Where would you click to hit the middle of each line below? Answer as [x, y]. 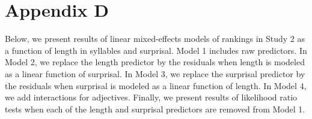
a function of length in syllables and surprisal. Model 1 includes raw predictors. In [156, 50]
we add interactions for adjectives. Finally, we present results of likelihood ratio [151, 97]
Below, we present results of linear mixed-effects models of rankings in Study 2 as [155, 39]
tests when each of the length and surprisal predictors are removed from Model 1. [155, 109]
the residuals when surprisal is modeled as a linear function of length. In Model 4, [156, 85]
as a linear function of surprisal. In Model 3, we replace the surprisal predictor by [155, 73]
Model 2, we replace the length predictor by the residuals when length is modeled [155, 62]
